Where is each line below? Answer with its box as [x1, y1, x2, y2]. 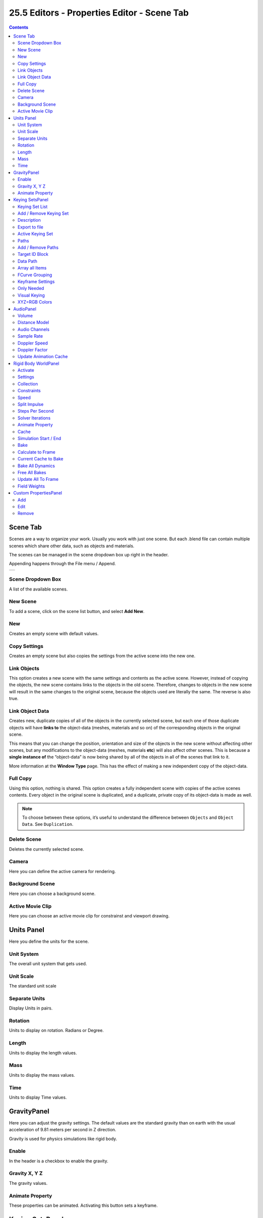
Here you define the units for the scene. [9, 938, 89, 944]
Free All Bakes [18, 469, 46, 475]
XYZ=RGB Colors [18, 299, 52, 305]
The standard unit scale [9, 983, 56, 989]
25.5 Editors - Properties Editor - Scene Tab [9, 7, 189, 18]
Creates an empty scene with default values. [9, 630, 99, 636]
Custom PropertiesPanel [13, 490, 62, 496]
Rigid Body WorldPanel [13, 361, 59, 366]
